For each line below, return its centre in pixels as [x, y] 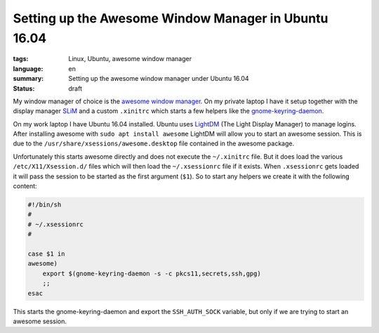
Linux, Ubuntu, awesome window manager [130, 59]
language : [28, 68]
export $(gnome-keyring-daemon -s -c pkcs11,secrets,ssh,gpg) [152, 273]
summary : [28, 79]
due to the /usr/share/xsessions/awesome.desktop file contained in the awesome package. [154, 143]
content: [25, 186]
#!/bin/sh [45, 205]
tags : [21, 59]
